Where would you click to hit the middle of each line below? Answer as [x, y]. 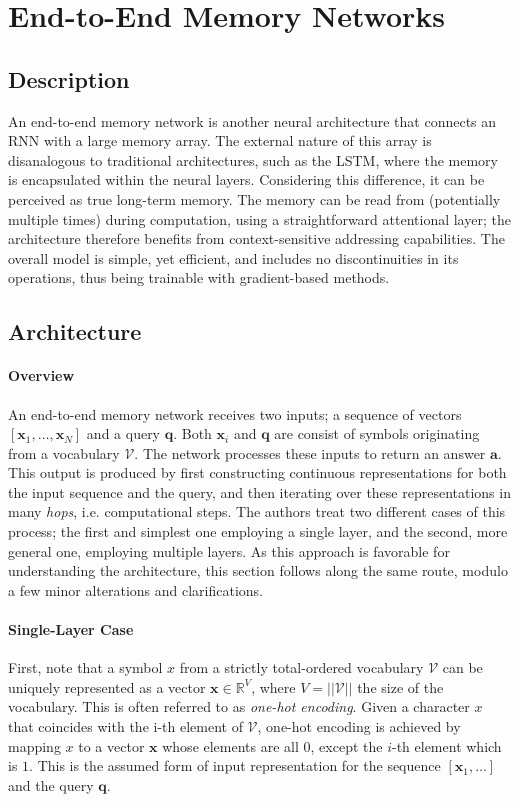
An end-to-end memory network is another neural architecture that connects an [252, 120]
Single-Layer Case [71, 629]
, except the [346, 745]
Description [69, 78]
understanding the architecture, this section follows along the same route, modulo [258, 570]
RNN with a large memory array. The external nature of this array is [220, 140]
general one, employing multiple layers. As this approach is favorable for [229, 550]
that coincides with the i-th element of [125, 726]
